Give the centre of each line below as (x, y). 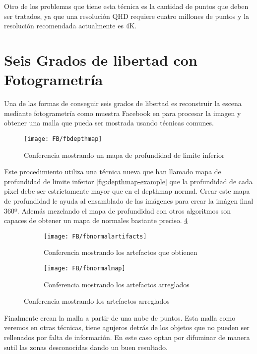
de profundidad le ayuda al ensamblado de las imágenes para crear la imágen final (129, 200)
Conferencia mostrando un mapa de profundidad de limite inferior (124, 155)
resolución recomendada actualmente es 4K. (70, 26)
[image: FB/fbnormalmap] (85, 268)
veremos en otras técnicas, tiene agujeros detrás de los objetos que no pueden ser (127, 327)
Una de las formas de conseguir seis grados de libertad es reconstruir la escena (123, 103)
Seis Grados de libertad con (101, 59)
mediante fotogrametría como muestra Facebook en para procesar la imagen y (123, 113)
